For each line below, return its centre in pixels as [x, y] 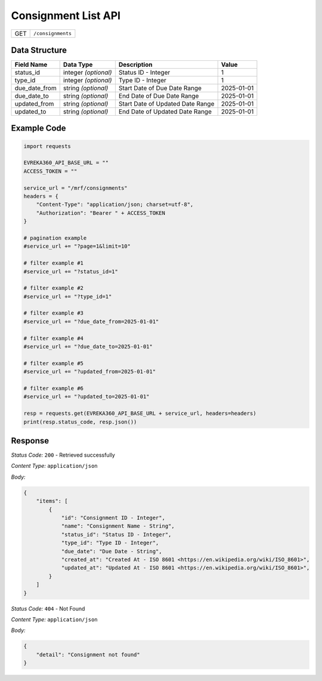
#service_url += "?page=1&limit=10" [77, 246]
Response [30, 441]
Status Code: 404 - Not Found [48, 608]
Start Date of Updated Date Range [166, 104]
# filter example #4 [53, 338]
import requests [47, 146]
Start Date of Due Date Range [160, 88]
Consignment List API [66, 16]
